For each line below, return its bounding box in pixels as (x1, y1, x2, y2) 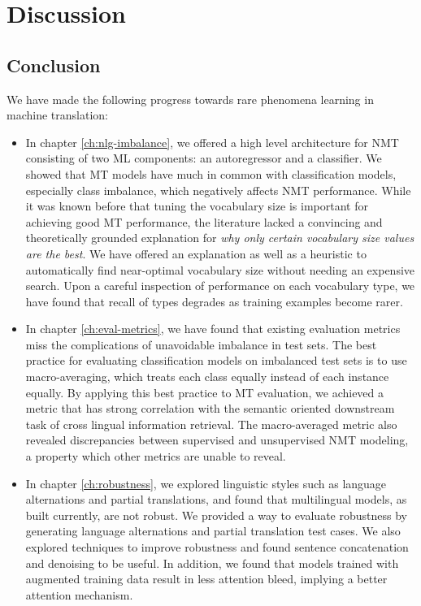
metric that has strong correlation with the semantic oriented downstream (25, 400, 395, 417)
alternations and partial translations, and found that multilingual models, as (25, 491, 407, 508)
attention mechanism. (25, 586, 133, 603)
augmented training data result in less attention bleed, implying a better (25, 570, 388, 587)
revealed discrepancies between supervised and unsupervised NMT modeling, (25, 431, 409, 448)
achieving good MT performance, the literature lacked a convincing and (25, 213, 383, 230)
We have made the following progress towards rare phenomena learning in (7, 90, 374, 107)
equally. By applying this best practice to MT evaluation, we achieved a (25, 383, 384, 400)
